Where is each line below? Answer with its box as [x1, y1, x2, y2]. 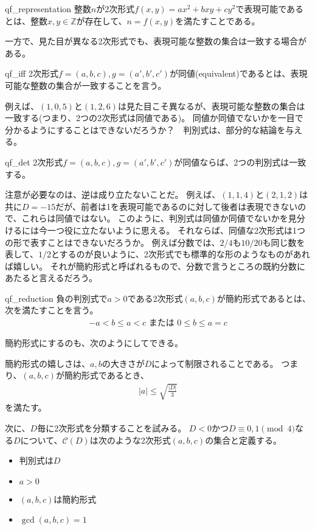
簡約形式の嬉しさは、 [5, 357, 90, 369]
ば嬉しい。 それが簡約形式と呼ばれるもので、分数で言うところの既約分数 [5, 259, 297, 272]
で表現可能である [235, 2, 304, 15]
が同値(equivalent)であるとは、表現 [169, 67, 308, 80]
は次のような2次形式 [89, 433, 171, 446]
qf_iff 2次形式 [5, 67, 58, 80]
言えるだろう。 [38, 271, 97, 284]
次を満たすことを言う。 [5, 304, 99, 316]
